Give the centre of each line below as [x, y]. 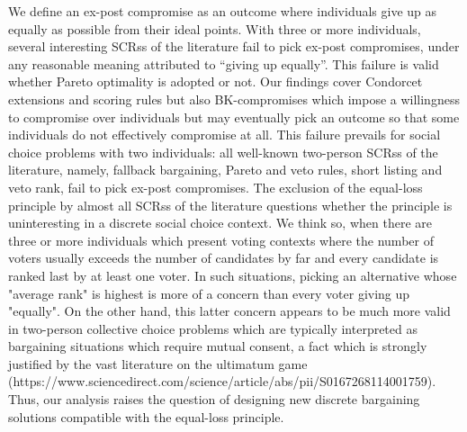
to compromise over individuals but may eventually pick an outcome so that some [234, 117]
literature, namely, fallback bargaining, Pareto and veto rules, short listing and [225, 170]
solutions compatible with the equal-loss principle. [146, 416]
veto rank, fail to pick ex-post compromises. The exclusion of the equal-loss [216, 187]
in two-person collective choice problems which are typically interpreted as [213, 328]
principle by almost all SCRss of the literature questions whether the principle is [230, 205]
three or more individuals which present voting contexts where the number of [221, 240]
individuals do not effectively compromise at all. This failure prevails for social [225, 135]
